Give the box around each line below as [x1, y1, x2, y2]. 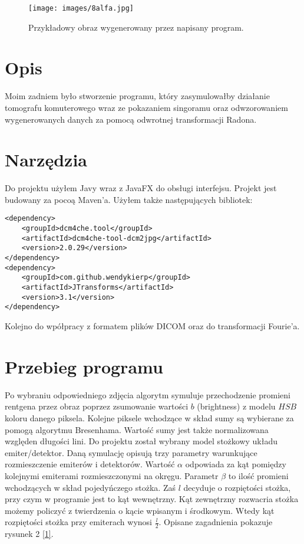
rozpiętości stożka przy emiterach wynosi [5, 516, 152, 528]
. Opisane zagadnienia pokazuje [158, 516, 273, 528]
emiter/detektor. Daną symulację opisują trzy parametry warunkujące [5, 446, 257, 458]
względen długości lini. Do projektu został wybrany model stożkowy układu [5, 435, 278, 447]
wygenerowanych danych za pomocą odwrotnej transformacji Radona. [5, 113, 257, 125]
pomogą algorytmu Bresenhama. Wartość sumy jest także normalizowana [5, 423, 269, 435]
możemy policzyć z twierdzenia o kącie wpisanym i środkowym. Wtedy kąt [5, 504, 275, 516]
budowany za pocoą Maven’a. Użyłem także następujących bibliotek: [5, 193, 253, 205]
